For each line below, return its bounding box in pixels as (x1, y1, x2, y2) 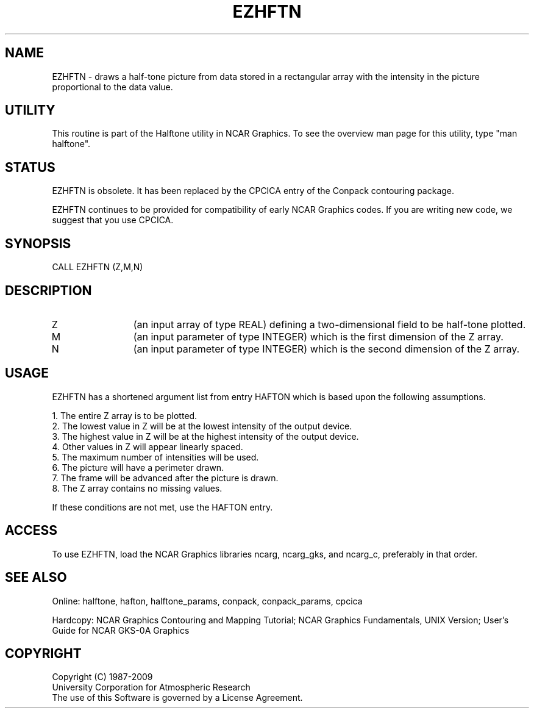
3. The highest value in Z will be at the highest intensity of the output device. (52, 431, 359, 442)
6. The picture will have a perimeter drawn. (52, 462, 224, 473)
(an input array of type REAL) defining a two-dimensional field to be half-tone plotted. (133, 318, 526, 331)
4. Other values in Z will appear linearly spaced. (52, 441, 243, 452)
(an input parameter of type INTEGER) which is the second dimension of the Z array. (133, 342, 520, 355)
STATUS (5, 159, 55, 175)
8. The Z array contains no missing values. (52, 482, 222, 493)
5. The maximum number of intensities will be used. (52, 451, 259, 462)
